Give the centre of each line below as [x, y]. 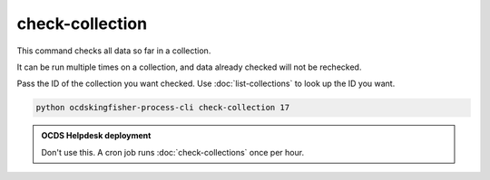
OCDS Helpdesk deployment [96, 136]
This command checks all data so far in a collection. [114, 51]
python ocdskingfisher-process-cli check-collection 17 [163, 108]
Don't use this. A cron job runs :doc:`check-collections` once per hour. [172, 152]
